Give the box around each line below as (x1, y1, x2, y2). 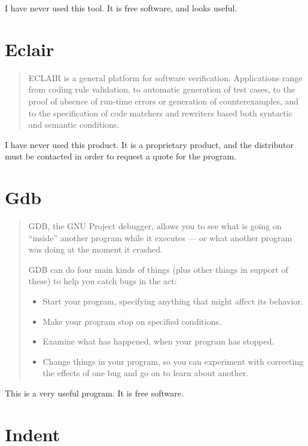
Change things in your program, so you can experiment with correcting (42, 355, 304, 367)
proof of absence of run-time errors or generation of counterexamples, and (28, 94, 299, 107)
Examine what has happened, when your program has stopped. (42, 335, 275, 347)
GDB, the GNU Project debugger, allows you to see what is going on (28, 220, 282, 232)
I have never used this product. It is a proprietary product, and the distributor (5, 138, 294, 150)
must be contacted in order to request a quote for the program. (5, 150, 236, 162)
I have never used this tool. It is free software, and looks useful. (5, 2, 237, 14)
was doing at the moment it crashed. (28, 243, 163, 256)
